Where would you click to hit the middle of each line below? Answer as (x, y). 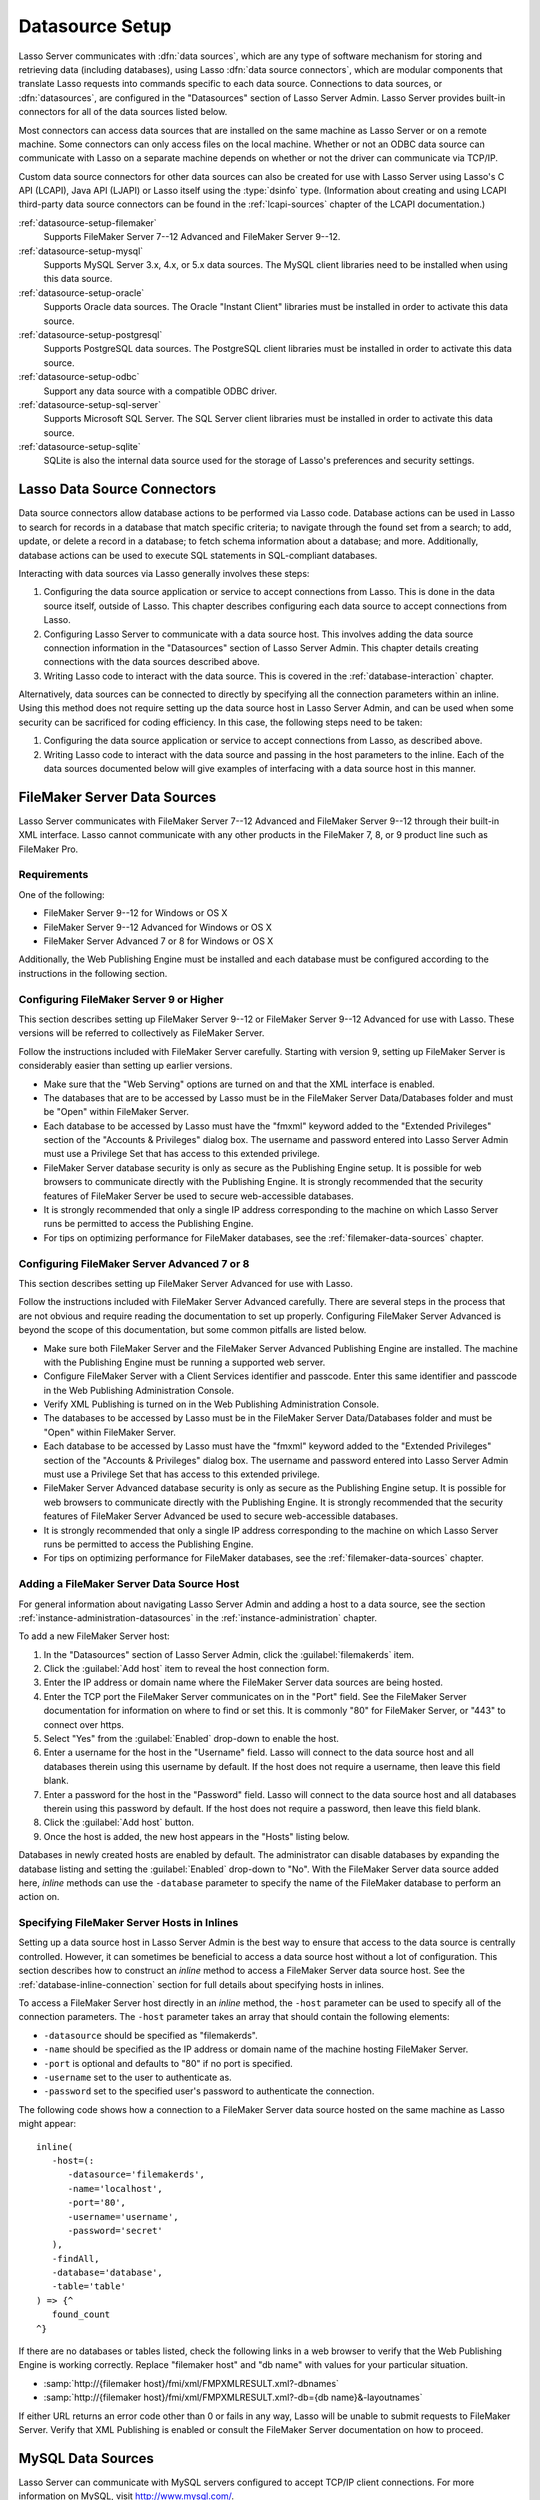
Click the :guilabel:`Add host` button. (119, 1822)
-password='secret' (115, 2230)
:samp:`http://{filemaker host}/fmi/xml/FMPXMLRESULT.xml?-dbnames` (191, 2383)
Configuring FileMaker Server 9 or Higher (121, 999)
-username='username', (123, 2216)
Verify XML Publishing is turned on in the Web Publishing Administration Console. (211, 1404)
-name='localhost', (115, 2188)
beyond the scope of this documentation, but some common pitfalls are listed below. (192, 1330)
